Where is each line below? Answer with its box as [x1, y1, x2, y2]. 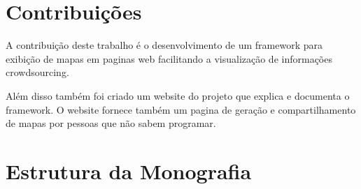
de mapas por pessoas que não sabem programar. [6, 116, 216, 130]
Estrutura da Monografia [6, 156, 252, 185]
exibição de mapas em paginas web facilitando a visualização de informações [6, 51, 332, 66]
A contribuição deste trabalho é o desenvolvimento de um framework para [6, 38, 323, 52]
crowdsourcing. [6, 65, 69, 80]
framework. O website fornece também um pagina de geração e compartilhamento [6, 102, 356, 116]
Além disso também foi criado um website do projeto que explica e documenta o [6, 88, 350, 103]
